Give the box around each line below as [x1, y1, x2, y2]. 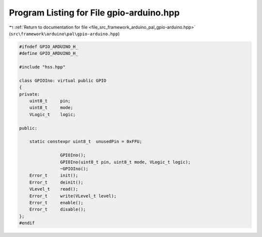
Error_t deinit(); [29, 179, 83, 185]
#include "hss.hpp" [19, 64, 65, 70]
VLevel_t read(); [29, 187, 79, 192]
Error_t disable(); [29, 206, 86, 212]
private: [19, 91, 40, 97]
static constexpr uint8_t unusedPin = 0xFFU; [29, 139, 143, 144]
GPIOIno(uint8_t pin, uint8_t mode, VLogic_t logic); [60, 159, 191, 165]
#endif [19, 221, 35, 226]
